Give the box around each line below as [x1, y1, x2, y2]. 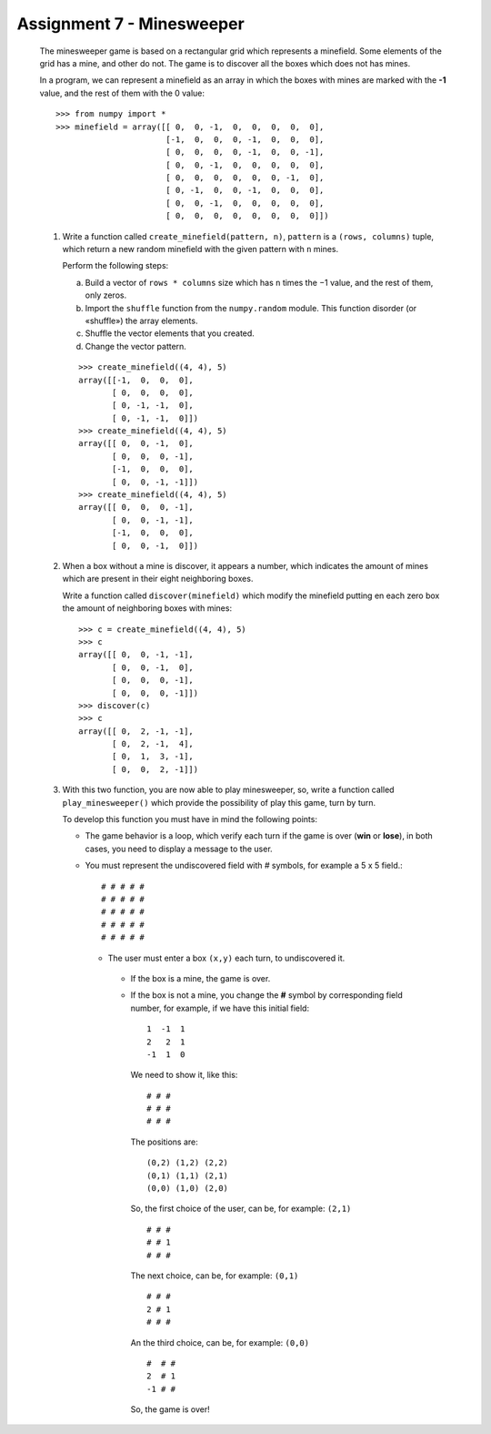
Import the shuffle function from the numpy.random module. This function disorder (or [85, 302, 417, 313]
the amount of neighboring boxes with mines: [62, 603, 232, 614]
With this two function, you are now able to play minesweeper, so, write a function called [62, 784, 395, 796]
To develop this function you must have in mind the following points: [62, 814, 318, 825]
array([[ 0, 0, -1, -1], [78, 649, 195, 660]
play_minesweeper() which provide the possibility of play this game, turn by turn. [62, 797, 376, 808]
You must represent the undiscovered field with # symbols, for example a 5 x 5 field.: [85, 860, 404, 871]
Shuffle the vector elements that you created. [85, 328, 255, 339]
